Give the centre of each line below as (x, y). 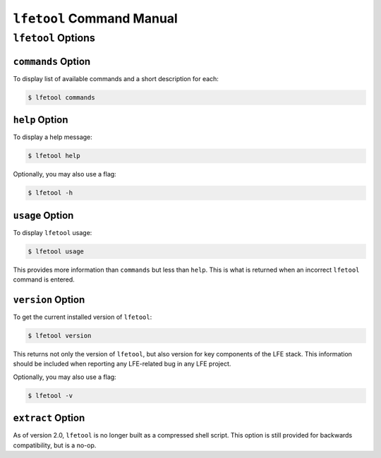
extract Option (49, 418)
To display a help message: (53, 137)
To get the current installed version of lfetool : (83, 317)
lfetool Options (54, 38)
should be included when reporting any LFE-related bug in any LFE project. (122, 364)
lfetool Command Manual (95, 18)
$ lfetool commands (61, 97)
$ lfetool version (60, 336)
